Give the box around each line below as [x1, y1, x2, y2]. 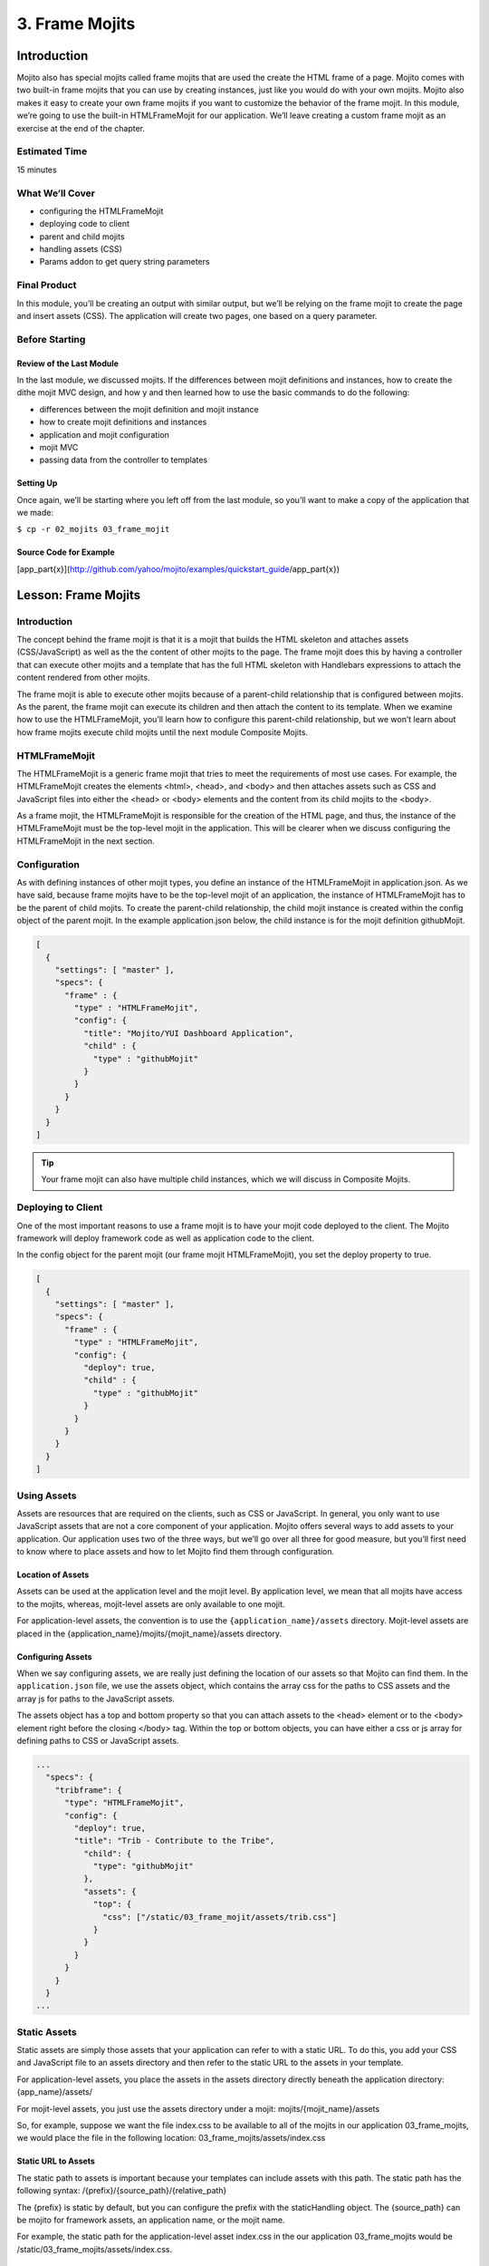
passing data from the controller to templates [39, 454, 208, 466]
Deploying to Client [16, 1201, 103, 1214]
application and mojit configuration [39, 429, 169, 440]
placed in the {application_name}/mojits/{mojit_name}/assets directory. [16, 1628, 283, 1639]
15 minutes [16, 164, 58, 175]
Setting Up [16, 478, 58, 489]
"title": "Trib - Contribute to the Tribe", [73, 1835, 275, 1846]
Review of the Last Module [16, 358, 120, 369]
